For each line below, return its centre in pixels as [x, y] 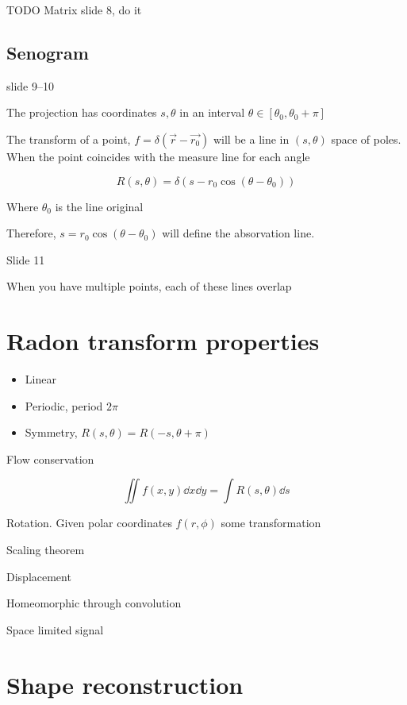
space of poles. [366, 139]
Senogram [48, 52]
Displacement [39, 576]
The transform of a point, [69, 139]
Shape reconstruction [125, 684]
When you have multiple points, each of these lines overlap [149, 286]
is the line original [99, 206]
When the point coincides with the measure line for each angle [158, 156]
